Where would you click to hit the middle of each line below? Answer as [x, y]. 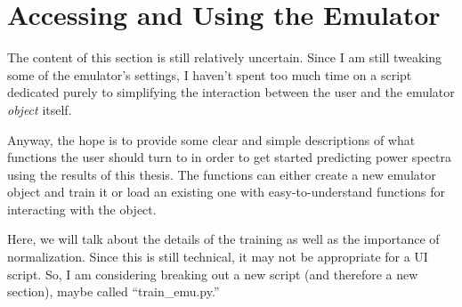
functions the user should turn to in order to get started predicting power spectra [229, 157]
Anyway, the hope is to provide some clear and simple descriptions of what [211, 139]
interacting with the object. [82, 209]
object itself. [40, 109]
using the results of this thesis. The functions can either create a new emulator [222, 174]
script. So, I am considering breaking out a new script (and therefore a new [213, 274]
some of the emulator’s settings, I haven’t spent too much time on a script [210, 74]
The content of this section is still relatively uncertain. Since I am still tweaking [225, 57]
